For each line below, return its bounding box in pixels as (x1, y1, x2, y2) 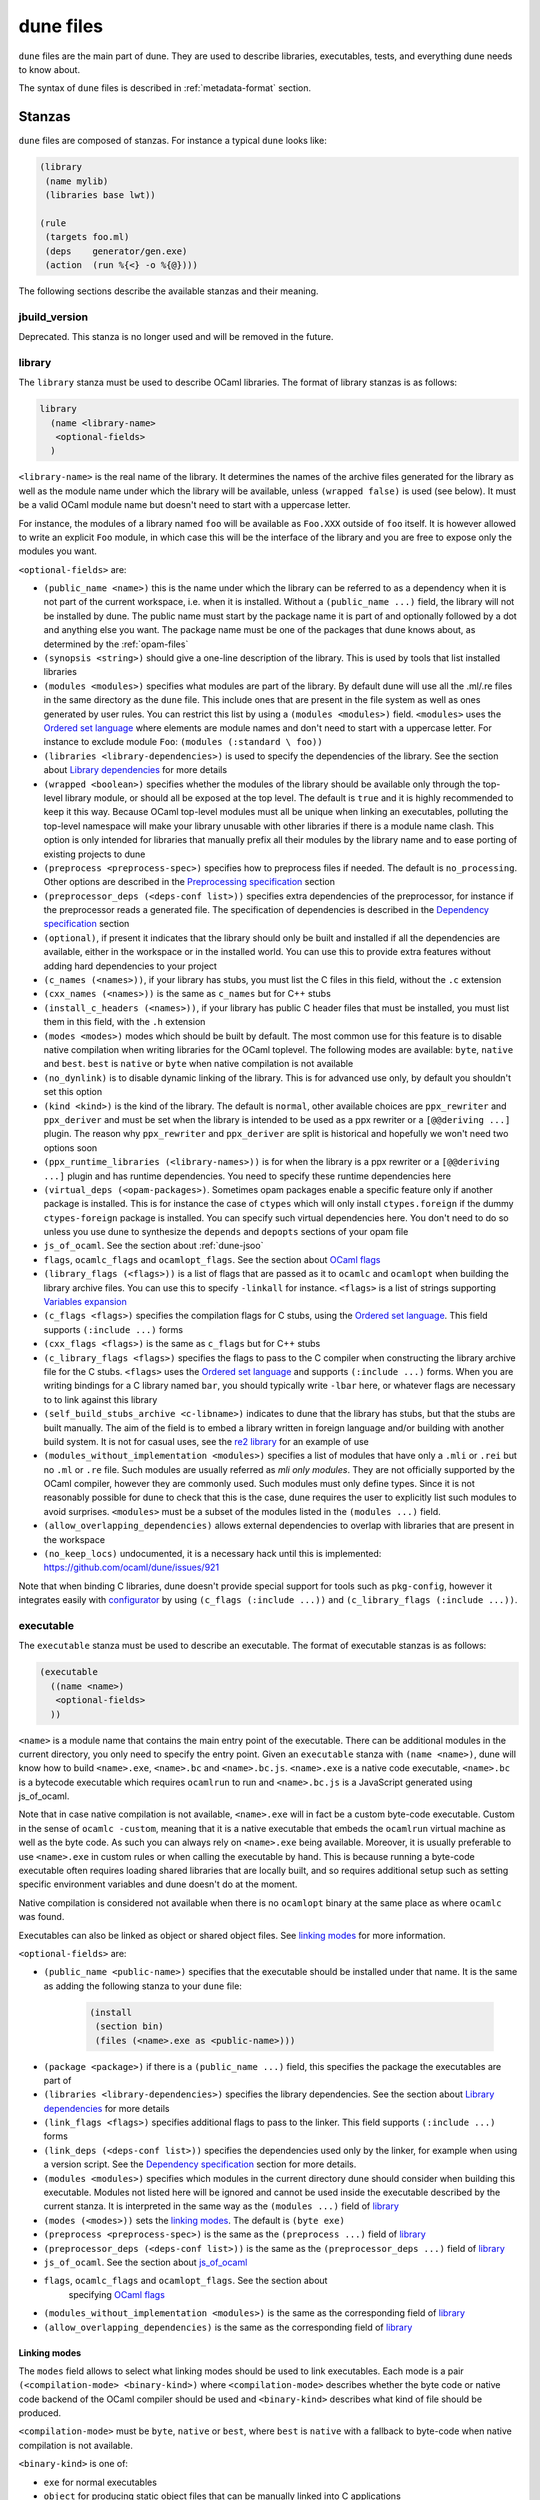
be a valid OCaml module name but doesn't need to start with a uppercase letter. (18, 499, 351, 511)
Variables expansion (43, 1296, 127, 1308)
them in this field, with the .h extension (43, 1016, 206, 1028)
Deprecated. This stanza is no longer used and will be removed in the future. (18, 331, 334, 343)
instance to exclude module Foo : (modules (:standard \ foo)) (43, 736, 324, 748)
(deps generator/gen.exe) (45, 245, 188, 257)
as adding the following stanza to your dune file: (43, 1980, 242, 1992)
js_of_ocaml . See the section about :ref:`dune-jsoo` (43, 1240, 264, 1252)
